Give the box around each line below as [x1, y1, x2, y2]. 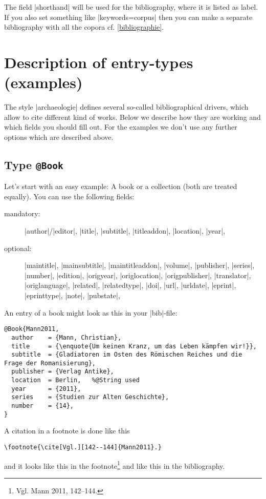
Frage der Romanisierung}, [4, 359, 96, 367]
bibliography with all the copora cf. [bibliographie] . [4, 22, 164, 32]
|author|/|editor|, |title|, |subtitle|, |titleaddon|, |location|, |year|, [25, 225, 225, 236]
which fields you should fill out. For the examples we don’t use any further [4, 121, 237, 132]
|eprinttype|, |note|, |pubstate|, [25, 290, 120, 300]
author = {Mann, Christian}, [11, 334, 122, 341]
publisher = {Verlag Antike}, [11, 368, 114, 376]
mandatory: [4, 208, 40, 219]
